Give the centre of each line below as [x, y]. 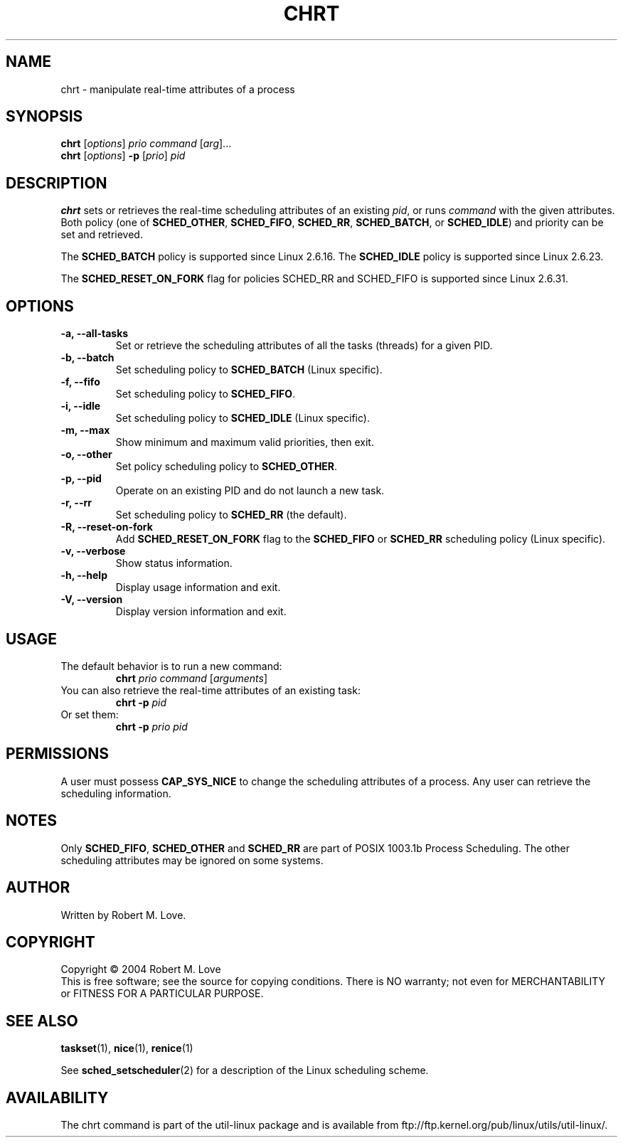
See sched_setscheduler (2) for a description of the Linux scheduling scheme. [245, 1070]
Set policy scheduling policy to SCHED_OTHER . [227, 467]
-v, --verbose [93, 551]
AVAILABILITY [57, 1097]
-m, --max [85, 430]
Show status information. [174, 563]
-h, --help [84, 575]
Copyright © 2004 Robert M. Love [141, 969]
